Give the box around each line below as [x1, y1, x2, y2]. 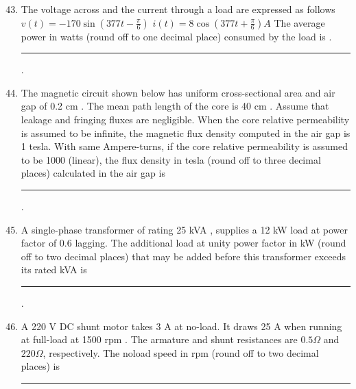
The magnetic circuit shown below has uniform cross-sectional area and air [21, 85, 335, 99]
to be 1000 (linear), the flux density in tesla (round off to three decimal [21, 152, 321, 166]
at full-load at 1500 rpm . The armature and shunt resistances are [21, 332, 298, 347]
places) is [21, 359, 60, 373]
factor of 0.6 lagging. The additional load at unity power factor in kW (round [21, 236, 346, 250]
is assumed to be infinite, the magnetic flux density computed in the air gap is [21, 125, 351, 140]
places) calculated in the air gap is [21, 166, 165, 180]
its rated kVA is [21, 262, 87, 277]
